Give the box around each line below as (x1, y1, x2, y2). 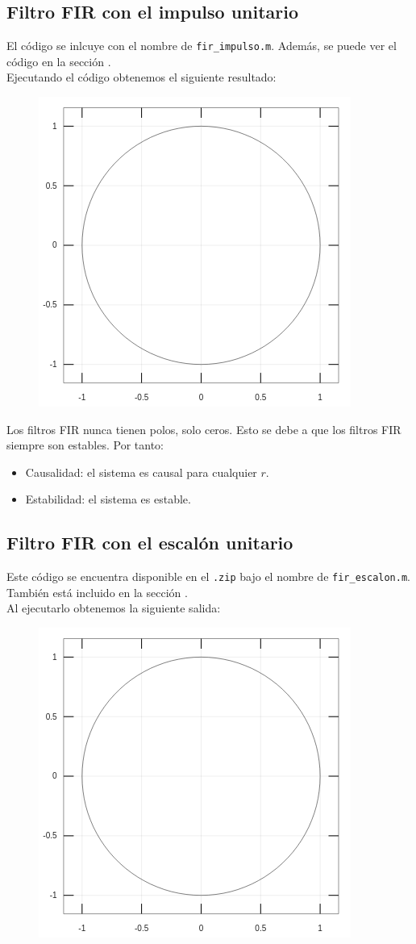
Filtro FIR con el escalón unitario (6, 530, 293, 555)
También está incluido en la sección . (6, 583, 188, 600)
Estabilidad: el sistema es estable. (25, 491, 191, 508)
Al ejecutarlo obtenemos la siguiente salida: (6, 599, 221, 616)
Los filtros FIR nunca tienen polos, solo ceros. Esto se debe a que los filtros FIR (6, 420, 401, 437)
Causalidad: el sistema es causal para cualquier (25, 463, 257, 480)
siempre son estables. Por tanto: (6, 436, 164, 453)
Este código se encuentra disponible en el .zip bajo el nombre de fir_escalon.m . (6, 568, 410, 585)
